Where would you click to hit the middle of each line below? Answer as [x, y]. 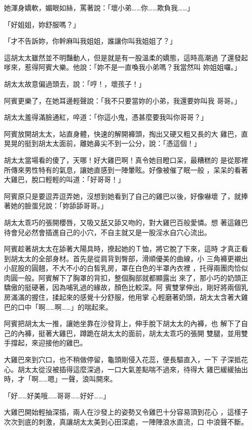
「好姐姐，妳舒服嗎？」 [42, 24]
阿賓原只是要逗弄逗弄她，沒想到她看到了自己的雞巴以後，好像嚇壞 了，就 [123, 196]
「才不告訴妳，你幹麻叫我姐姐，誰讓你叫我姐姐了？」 [90, 41]
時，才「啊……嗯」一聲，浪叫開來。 [60, 379]
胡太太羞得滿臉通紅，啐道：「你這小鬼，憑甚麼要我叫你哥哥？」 [106, 117]
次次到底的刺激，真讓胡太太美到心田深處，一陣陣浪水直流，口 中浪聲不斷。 [126, 422]
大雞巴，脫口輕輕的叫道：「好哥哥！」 [64, 179]
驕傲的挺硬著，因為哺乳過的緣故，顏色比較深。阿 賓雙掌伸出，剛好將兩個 [123, 287]
